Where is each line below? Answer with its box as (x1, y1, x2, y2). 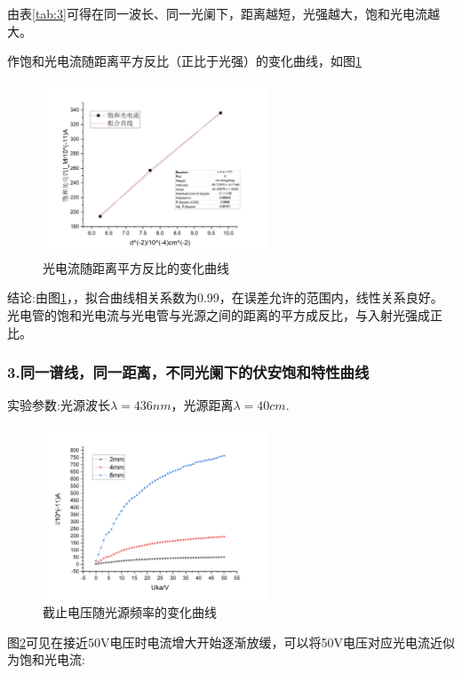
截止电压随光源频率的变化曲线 (43, 603, 217, 622)
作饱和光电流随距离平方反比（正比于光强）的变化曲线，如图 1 (7, 52, 362, 70)
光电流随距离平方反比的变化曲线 (43, 258, 229, 277)
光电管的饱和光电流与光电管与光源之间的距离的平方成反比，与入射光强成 (7, 306, 430, 325)
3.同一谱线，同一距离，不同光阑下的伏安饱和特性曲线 (7, 361, 370, 383)
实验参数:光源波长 (7, 396, 110, 414)
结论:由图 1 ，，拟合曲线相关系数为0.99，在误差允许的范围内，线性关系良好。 (7, 288, 443, 307)
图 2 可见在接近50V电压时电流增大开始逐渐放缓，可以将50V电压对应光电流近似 (7, 632, 455, 651)
